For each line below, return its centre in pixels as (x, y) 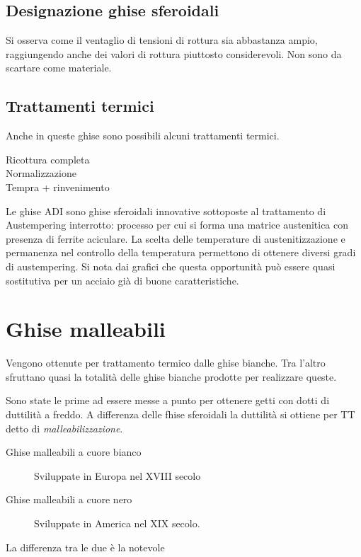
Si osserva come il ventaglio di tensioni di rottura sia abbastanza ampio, (162, 40)
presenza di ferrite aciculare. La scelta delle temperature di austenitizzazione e (176, 238)
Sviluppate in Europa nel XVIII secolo (118, 475)
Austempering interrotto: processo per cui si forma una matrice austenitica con (177, 225)
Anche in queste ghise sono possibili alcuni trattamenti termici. (143, 136)
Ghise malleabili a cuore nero (69, 499)
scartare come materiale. (59, 68)
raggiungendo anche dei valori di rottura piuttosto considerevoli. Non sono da (174, 53)
